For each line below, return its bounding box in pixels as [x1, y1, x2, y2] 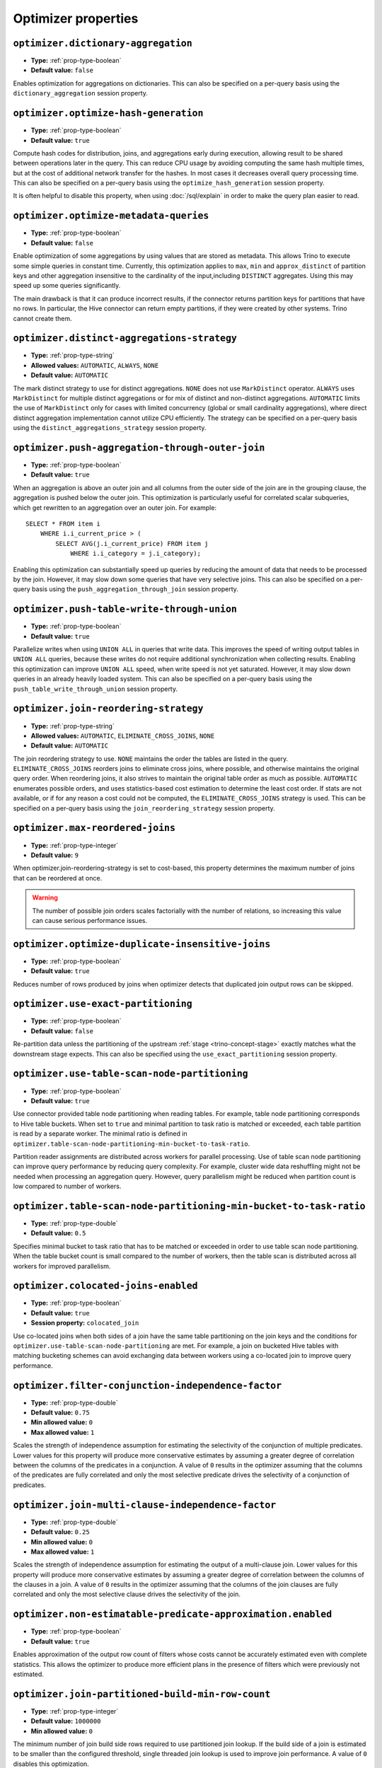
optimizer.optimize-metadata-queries [13, 210, 209, 222]
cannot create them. [13, 314, 72, 322]
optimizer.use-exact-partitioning [13, 998, 192, 1010]
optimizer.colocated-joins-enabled [13, 1280, 198, 1292]
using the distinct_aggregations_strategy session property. [13, 424, 207, 432]
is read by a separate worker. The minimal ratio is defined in [13, 1129, 187, 1138]
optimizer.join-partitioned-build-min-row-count [13, 1688, 271, 1700]
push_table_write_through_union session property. [13, 685, 178, 693]
